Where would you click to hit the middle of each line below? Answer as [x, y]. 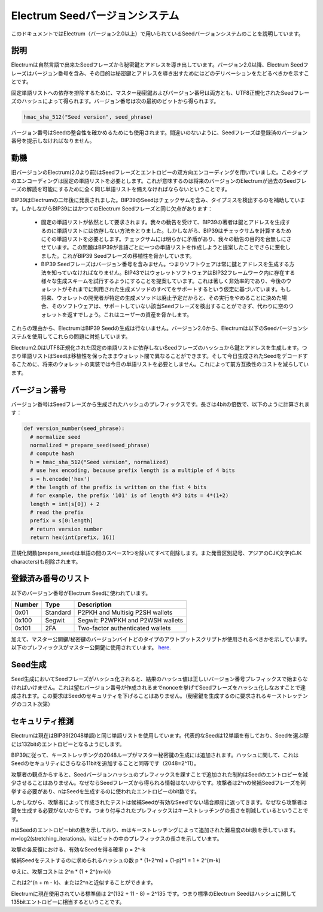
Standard [58, 612]
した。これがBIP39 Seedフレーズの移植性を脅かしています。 [120, 255]
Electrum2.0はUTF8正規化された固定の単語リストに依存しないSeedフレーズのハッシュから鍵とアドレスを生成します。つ [159, 347]
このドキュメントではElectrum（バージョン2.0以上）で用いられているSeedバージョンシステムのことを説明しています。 [158, 34]
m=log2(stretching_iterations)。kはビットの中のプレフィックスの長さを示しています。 [117, 838]
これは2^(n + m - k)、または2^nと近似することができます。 [84, 883]
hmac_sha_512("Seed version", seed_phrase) [89, 117]
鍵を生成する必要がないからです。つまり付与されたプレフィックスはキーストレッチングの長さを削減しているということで [159, 811]
